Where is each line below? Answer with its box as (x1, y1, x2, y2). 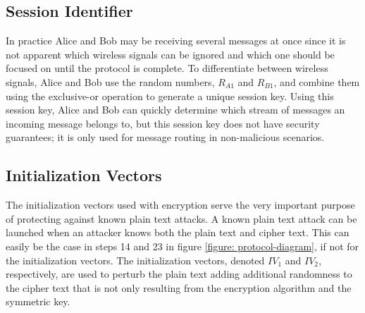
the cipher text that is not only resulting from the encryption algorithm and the (6, 280, 352, 295)
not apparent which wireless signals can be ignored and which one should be (6, 47, 335, 61)
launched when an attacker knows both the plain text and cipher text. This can (6, 225, 349, 240)
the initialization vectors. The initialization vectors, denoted (6, 252, 265, 267)
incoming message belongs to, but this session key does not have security (6, 116, 320, 130)
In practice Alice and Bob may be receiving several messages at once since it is (6, 33, 346, 48)
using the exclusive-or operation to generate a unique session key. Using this (6, 88, 334, 103)
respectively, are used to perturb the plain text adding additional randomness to (6, 266, 352, 281)
